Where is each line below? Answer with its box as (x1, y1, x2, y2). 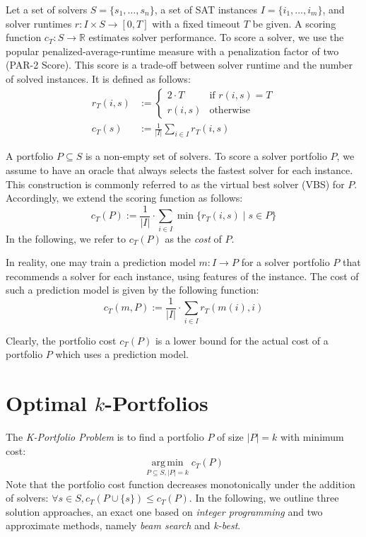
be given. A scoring (252, 16, 336, 30)
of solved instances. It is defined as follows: (6, 71, 191, 86)
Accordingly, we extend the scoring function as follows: (6, 190, 243, 205)
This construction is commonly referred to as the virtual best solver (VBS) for (6, 176, 345, 191)
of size (217, 429, 244, 444)
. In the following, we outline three (189, 490, 339, 505)
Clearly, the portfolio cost (6, 333, 117, 347)
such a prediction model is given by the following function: (6, 282, 259, 297)
